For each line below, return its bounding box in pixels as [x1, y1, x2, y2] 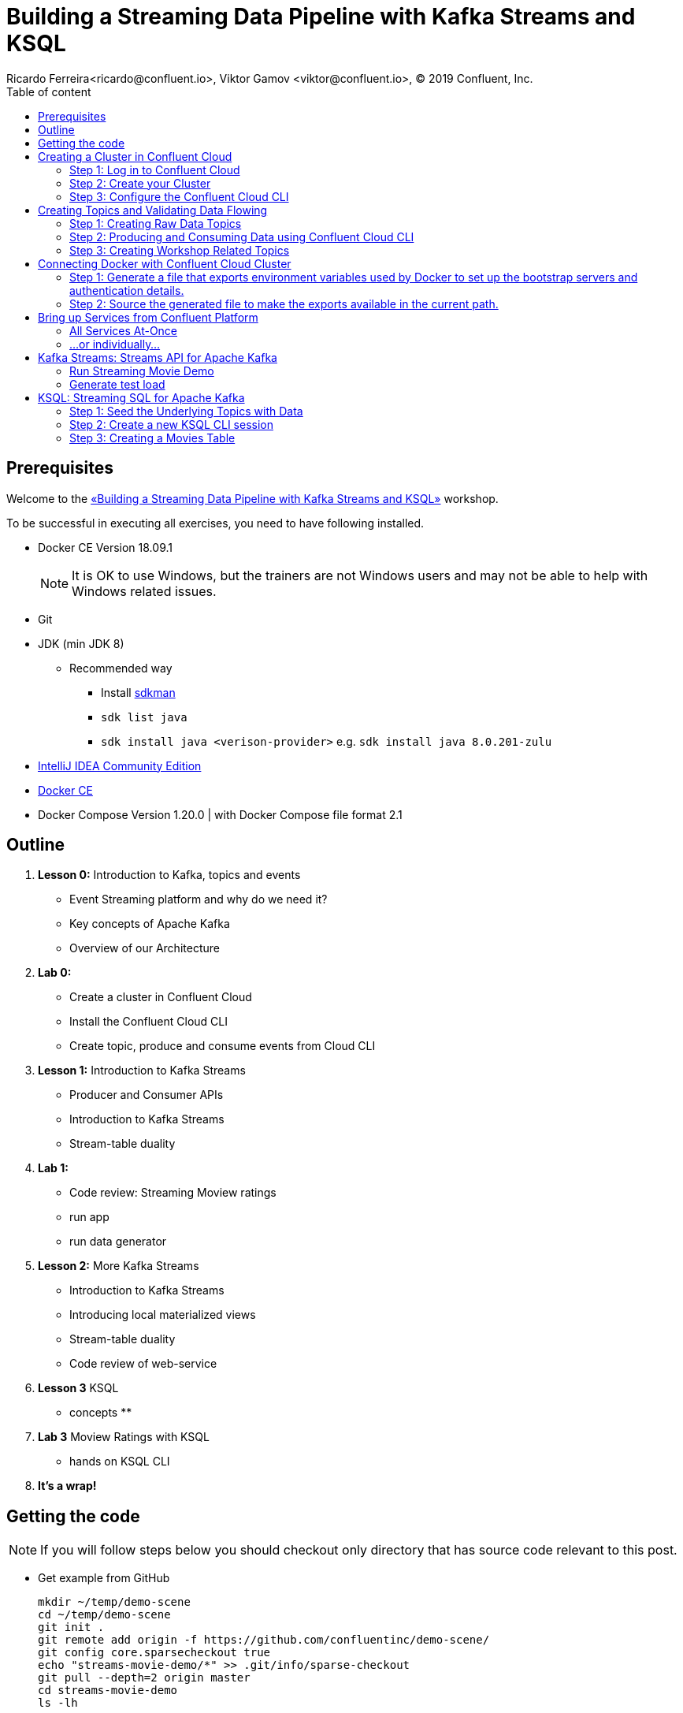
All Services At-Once [69, 323, 178, 337]
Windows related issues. [72, 583, 217, 599]
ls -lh [38, 1696, 78, 1710]
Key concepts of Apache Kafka [69, 917, 230, 931]
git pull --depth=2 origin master [38, 1671, 251, 1685]
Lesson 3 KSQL [38, 1381, 119, 1395]
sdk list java [101, 710, 187, 724]
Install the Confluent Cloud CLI [69, 1015, 228, 1029]
